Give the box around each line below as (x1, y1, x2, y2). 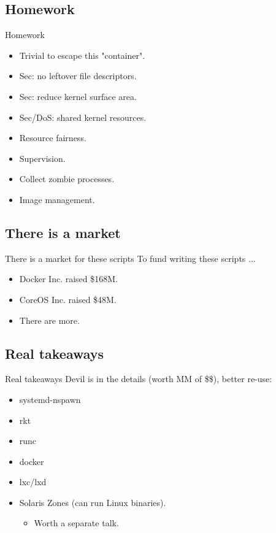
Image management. (19, 193, 95, 205)
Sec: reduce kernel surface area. (19, 90, 137, 102)
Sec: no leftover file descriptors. (19, 69, 137, 82)
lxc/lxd (19, 475, 47, 488)
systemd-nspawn (19, 393, 81, 405)
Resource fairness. (19, 131, 86, 144)
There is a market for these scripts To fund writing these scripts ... (5, 251, 256, 264)
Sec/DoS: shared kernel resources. (19, 110, 147, 123)
